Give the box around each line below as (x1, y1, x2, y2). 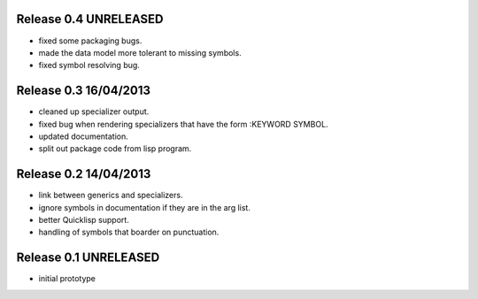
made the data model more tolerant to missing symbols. (38, 47, 243, 57)
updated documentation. (38, 131, 128, 142)
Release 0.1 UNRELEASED (16, 250, 160, 265)
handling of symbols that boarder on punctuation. (38, 226, 220, 238)
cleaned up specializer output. (38, 106, 150, 117)
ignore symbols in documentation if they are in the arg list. (38, 202, 251, 212)
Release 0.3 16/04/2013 (16, 83, 150, 98)
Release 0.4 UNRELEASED (16, 11, 164, 27)
